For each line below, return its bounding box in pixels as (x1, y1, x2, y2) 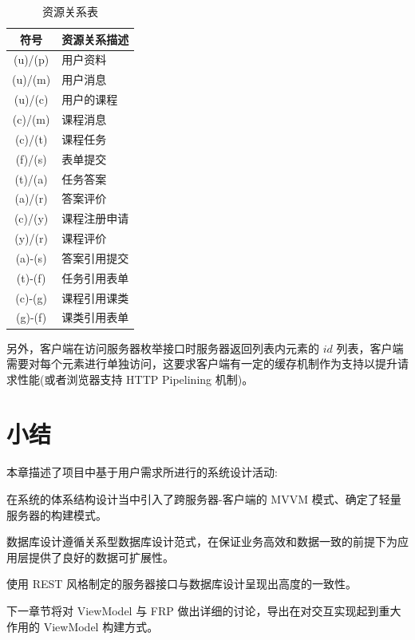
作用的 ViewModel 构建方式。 (6, 618, 159, 634)
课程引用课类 (61, 289, 129, 306)
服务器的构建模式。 (6, 506, 107, 523)
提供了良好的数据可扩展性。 (28, 548, 174, 565)
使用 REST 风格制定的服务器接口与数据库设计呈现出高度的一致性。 (6, 575, 358, 592)
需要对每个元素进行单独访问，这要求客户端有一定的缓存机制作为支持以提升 (6, 355, 397, 372)
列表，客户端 (336, 339, 404, 356)
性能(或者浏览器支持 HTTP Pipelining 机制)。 (17, 370, 254, 387)
